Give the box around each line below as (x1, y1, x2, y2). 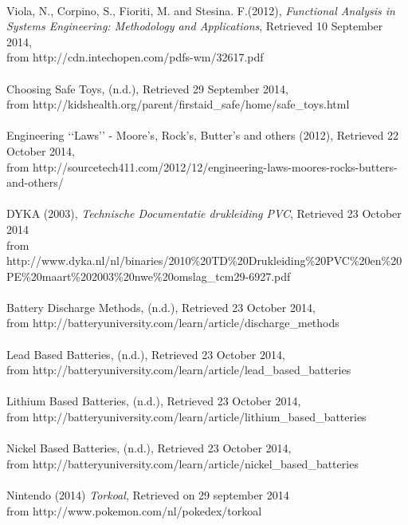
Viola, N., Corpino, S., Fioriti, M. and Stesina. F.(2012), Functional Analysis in (6, 2, 395, 18)
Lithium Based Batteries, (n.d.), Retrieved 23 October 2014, (6, 393, 301, 409)
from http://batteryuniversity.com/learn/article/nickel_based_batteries (6, 455, 359, 472)
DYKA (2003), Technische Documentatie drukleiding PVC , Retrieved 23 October (6, 205, 402, 222)
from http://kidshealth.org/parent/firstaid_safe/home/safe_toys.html (6, 96, 350, 112)
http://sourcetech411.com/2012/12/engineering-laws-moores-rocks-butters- (33, 158, 398, 175)
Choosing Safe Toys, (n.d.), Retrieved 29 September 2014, (6, 80, 288, 97)
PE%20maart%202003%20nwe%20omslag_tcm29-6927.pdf (6, 267, 291, 284)
